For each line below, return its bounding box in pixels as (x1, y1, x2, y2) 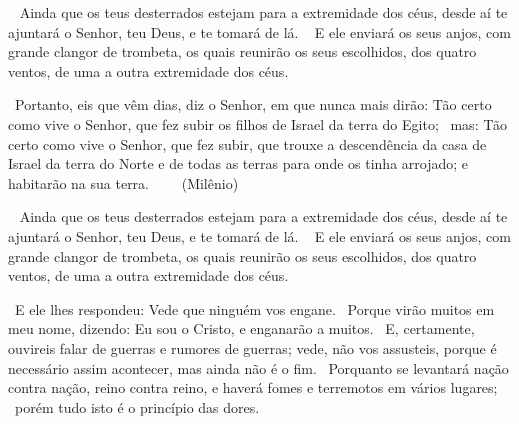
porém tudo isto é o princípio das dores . (14, 396, 260, 417)
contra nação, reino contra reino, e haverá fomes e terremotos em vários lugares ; (8, 377, 498, 398)
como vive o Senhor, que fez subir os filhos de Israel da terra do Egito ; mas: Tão (8, 113, 508, 134)
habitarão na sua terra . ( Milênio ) (8, 172, 239, 193)
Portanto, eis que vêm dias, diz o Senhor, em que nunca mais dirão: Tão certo (14, 94, 492, 115)
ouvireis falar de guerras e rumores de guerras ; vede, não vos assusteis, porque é (8, 337, 497, 358)
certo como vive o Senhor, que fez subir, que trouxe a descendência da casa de (8, 133, 487, 154)
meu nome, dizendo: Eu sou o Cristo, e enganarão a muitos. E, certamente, (8, 318, 475, 339)
